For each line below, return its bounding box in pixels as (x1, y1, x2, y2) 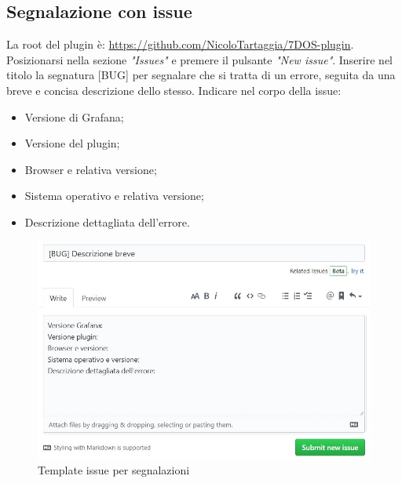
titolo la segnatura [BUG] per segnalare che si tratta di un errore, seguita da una (6, 67, 396, 83)
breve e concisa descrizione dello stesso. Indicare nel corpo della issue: (6, 82, 342, 98)
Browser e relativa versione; (24, 161, 157, 177)
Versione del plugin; (24, 135, 120, 151)
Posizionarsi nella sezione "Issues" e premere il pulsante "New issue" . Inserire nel (6, 51, 393, 67)
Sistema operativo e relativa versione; (24, 187, 204, 204)
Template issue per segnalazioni (38, 462, 190, 478)
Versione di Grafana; (24, 108, 124, 125)
